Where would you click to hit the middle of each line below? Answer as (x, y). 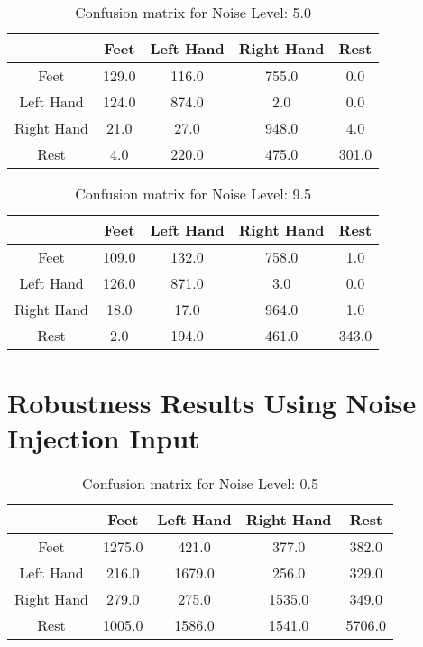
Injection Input (104, 438)
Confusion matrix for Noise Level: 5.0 (193, 12)
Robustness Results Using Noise (212, 403)
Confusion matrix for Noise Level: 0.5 (200, 484)
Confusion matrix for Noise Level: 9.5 (193, 194)
